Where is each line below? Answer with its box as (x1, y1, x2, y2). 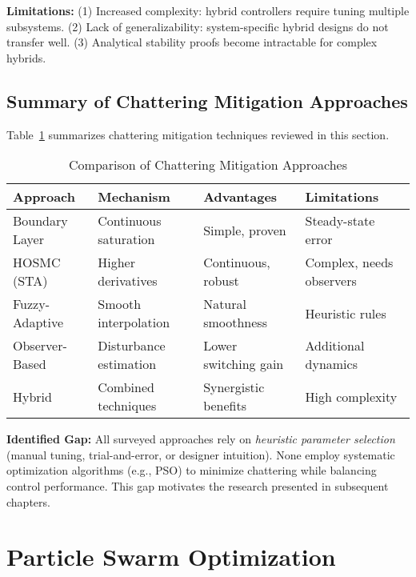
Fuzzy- (13, 295, 50, 314)
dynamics (305, 355, 358, 374)
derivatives (98, 271, 158, 291)
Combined (98, 378, 154, 397)
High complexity (305, 387, 398, 406)
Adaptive (13, 313, 64, 332)
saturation (98, 230, 155, 249)
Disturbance (98, 336, 166, 355)
